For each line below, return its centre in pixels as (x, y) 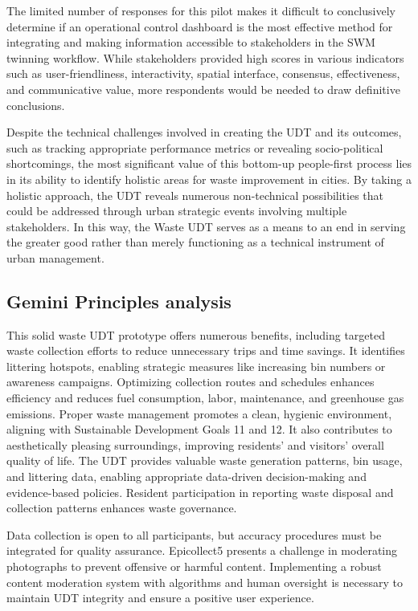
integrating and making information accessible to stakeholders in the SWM (191, 42)
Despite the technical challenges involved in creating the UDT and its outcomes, (204, 132)
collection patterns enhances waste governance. (122, 508)
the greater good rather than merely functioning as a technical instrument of (195, 242)
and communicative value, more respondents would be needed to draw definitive (203, 89)
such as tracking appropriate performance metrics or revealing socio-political (195, 147)
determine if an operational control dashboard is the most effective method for (200, 26)
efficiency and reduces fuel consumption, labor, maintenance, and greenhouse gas (205, 398)
